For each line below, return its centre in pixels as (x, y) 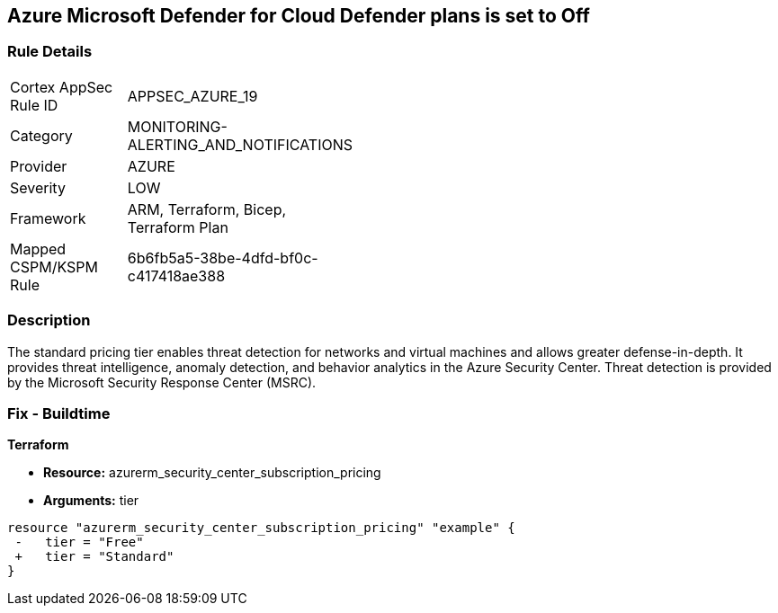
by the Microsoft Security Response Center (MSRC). (162, 382)
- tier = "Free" (79, 542)
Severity (38, 187)
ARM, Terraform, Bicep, (207, 209)
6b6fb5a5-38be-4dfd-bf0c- (223, 258)
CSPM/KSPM (54, 267)
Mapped (38, 249)
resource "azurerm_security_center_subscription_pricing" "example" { (261, 528)
